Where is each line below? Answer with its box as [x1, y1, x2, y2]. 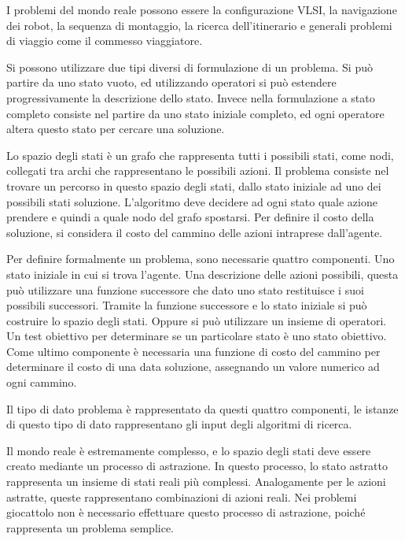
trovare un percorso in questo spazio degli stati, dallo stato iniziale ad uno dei [6, 177, 381, 194]
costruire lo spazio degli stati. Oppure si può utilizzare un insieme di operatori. [6, 312, 387, 328]
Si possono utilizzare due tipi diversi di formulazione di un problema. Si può [6, 58, 373, 75]
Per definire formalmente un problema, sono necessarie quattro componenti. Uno [6, 250, 395, 267]
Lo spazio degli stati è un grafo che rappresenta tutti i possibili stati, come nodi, [6, 146, 394, 163]
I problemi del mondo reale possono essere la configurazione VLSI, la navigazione [6, 2, 397, 17]
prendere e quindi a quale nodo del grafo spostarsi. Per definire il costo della [6, 209, 374, 225]
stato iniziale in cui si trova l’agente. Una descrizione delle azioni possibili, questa [6, 265, 399, 282]
